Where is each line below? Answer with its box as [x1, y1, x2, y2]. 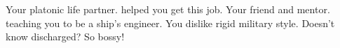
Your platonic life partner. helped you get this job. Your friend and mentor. [6, 2, 330, 16]
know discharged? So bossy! [6, 29, 125, 44]
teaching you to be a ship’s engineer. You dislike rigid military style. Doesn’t [6, 15, 335, 30]
